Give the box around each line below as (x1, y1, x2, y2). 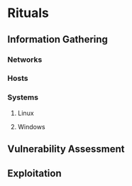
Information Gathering (7, 33, 109, 45)
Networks (7, 55, 43, 65)
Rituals (7, 5, 50, 21)
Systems (7, 92, 39, 102)
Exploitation (7, 167, 62, 179)
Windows (17, 122, 45, 131)
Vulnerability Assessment (7, 143, 125, 155)
